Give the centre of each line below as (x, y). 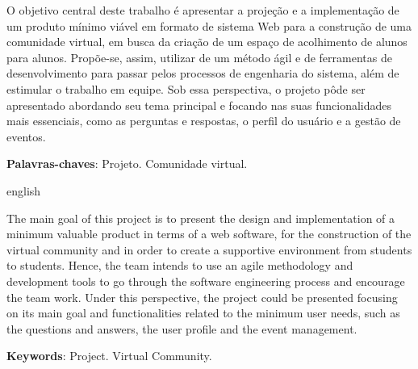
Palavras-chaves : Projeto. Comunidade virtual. (127, 164)
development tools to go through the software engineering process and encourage (206, 281)
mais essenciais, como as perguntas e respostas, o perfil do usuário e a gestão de (204, 121)
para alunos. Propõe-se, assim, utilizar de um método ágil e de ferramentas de (199, 57)
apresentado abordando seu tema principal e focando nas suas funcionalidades (199, 105)
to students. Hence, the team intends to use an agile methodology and (180, 265)
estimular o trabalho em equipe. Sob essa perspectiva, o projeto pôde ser (186, 88)
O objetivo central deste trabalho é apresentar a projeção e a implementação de (203, 10)
